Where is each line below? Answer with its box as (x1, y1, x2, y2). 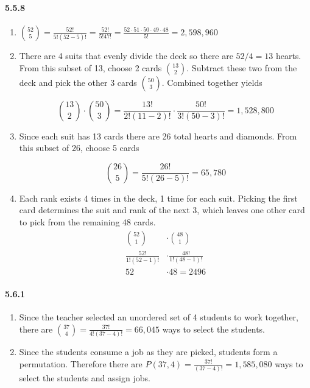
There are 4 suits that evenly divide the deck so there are (19, 49, 233, 62)
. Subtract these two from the (186, 61, 297, 74)
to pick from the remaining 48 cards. (19, 216, 156, 228)
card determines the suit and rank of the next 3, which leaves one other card (19, 203, 305, 216)
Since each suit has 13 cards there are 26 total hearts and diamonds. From (19, 129, 297, 142)
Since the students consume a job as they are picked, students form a (19, 345, 278, 358)
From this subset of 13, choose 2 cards (19, 61, 162, 74)
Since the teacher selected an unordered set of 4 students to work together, (19, 311, 298, 323)
